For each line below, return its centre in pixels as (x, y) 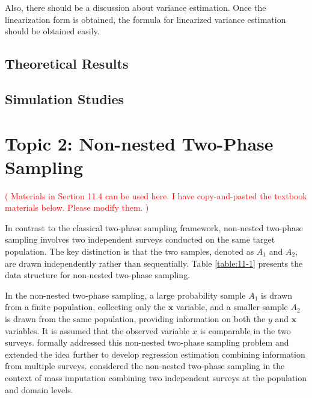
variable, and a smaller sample (232, 307)
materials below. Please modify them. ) (77, 207)
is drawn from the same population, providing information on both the (135, 319)
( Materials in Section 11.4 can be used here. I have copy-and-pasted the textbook (156, 195)
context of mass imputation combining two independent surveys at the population (156, 377)
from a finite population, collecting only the (85, 307)
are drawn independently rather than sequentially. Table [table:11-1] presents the (154, 263)
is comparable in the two (245, 330)
